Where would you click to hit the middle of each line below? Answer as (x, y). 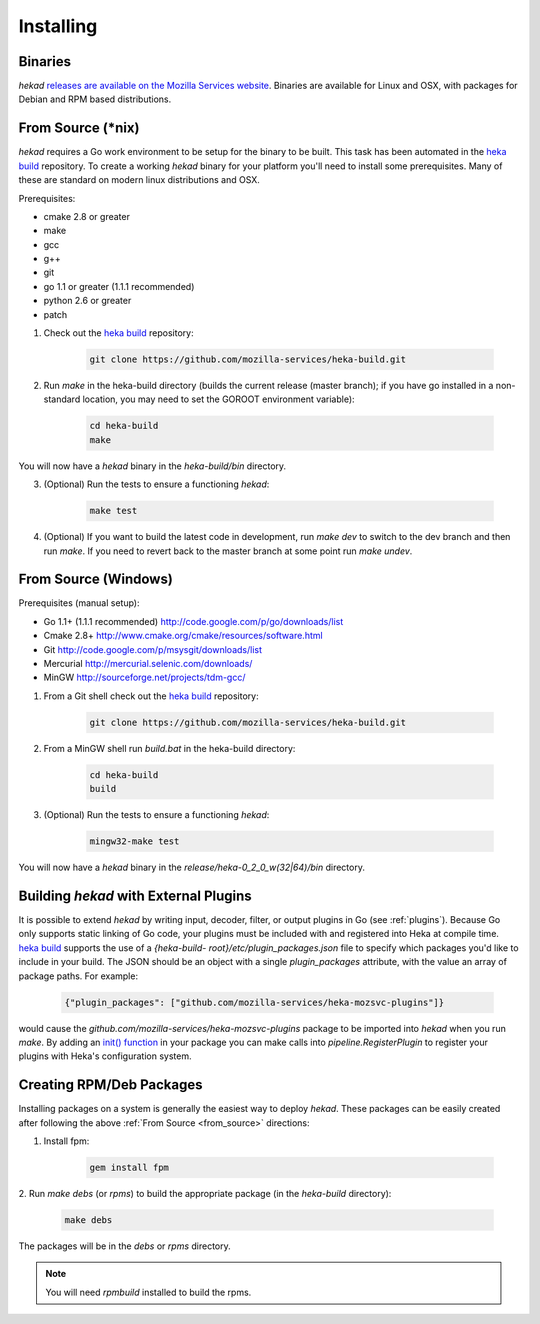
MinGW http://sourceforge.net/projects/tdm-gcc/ (144, 677)
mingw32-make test (134, 841)
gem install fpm (129, 1167)
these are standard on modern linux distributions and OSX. (139, 180)
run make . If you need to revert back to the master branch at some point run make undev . (228, 551)
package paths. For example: (78, 976)
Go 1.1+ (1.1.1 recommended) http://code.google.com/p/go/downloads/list (193, 621)
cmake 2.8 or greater (86, 216)
